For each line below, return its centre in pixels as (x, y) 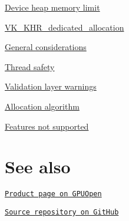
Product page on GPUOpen (53, 194)
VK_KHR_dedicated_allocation (64, 27)
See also (38, 166)
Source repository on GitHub (62, 212)
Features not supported (47, 126)
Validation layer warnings (51, 86)
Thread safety (30, 66)
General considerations (46, 47)
